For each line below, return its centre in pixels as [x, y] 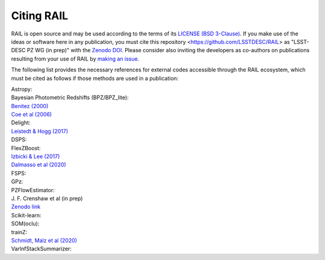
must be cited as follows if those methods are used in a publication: [95, 78]
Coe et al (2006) [32, 115]
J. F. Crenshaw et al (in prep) [47, 198]
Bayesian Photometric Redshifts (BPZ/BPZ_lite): [70, 98]
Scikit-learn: [26, 215]
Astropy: [22, 89]
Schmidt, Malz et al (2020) [44, 240]
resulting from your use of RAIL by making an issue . [75, 59]
